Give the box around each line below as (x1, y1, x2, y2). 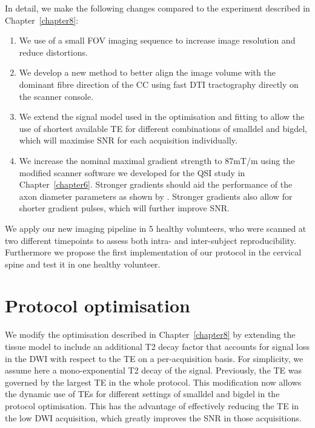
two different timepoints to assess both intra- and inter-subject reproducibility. (5, 234, 296, 246)
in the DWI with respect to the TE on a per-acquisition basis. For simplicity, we (5, 352, 303, 364)
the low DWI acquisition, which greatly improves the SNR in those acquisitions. (5, 411, 302, 424)
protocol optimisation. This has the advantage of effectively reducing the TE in (5, 399, 299, 412)
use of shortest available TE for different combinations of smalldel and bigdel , (19, 122, 308, 134)
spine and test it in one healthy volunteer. (5, 257, 161, 270)
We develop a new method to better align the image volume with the (19, 66, 276, 79)
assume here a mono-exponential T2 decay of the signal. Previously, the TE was (5, 364, 302, 377)
